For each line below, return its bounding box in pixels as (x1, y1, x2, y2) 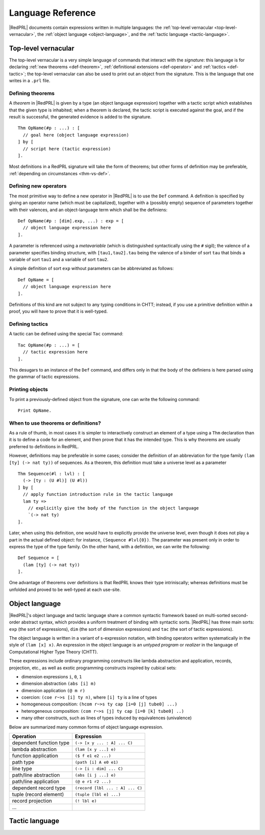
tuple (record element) (12, 791, 64, 798)
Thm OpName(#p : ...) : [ (18, 125, 80, 131)
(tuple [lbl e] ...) (75, 792, 121, 797)
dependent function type (12, 739, 70, 746)
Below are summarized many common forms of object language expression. (9, 724, 163, 730)
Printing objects (9, 386, 48, 393)
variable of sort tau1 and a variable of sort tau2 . (9, 256, 109, 262)
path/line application (12, 778, 59, 785)
